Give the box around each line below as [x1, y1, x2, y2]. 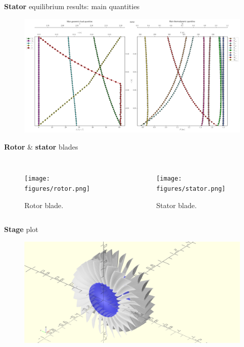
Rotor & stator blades [4, 141, 78, 152]
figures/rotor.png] [24, 185, 90, 193]
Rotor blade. [24, 199, 64, 210]
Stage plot [4, 224, 39, 235]
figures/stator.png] [156, 185, 226, 193]
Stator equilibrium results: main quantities [4, 1, 140, 11]
